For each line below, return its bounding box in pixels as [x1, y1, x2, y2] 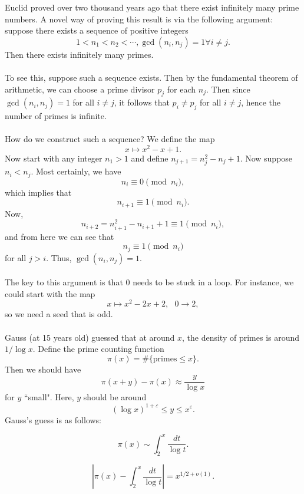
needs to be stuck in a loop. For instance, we [133, 276, 294, 288]
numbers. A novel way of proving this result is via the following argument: [5, 12, 273, 25]
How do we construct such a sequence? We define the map [5, 133, 215, 145]
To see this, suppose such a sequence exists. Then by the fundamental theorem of [5, 71, 298, 83]
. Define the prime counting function [32, 342, 164, 355]
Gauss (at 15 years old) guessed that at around [5, 331, 175, 343]
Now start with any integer [5, 152, 103, 164]
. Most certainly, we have [31, 165, 121, 177]
